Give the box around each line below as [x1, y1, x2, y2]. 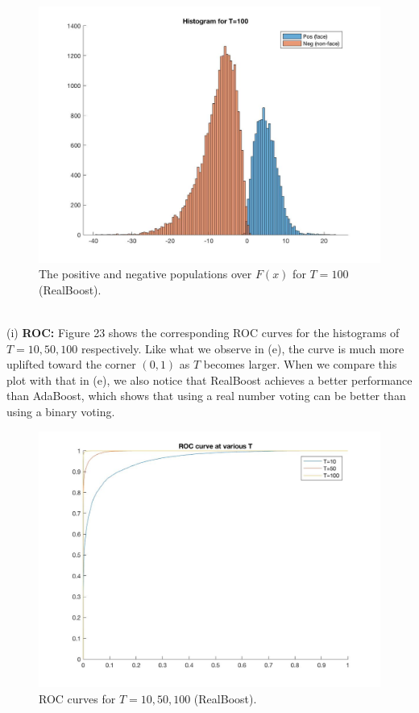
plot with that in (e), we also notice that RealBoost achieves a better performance [6, 371, 413, 388]
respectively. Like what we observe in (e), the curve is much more [81, 340, 404, 356]
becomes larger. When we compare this [203, 356, 397, 373]
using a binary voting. [6, 402, 115, 419]
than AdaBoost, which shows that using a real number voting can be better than [6, 387, 406, 404]
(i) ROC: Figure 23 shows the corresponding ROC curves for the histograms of [6, 323, 400, 340]
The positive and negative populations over [39, 265, 252, 282]
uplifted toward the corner [6, 356, 136, 373]
